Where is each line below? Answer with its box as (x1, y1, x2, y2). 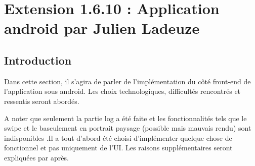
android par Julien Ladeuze (4, 18, 200, 38)
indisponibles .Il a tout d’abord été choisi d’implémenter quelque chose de (4, 132, 232, 143)
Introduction (4, 52, 72, 68)
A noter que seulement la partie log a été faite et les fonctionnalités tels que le (4, 113, 247, 123)
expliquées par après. (4, 152, 69, 162)
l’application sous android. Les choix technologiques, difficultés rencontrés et (4, 86, 241, 96)
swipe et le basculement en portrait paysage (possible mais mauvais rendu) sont (4, 123, 251, 133)
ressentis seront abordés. (4, 95, 79, 106)
